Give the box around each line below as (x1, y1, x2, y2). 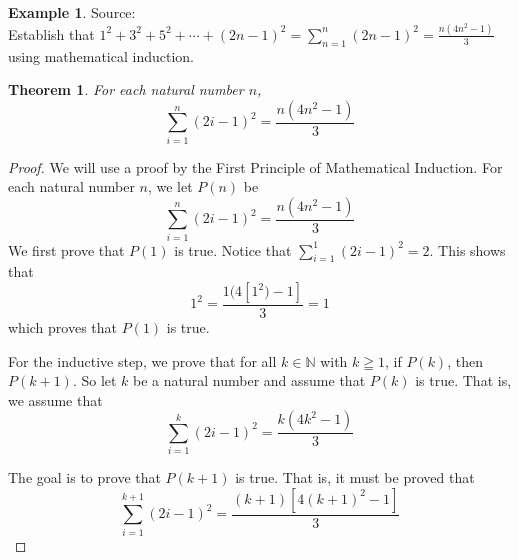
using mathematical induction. (8, 45, 194, 66)
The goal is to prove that (8, 467, 161, 488)
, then (447, 350, 483, 371)
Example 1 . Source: (8, 2, 136, 22)
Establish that (8, 23, 95, 44)
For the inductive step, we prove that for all (8, 350, 277, 371)
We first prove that (8, 239, 125, 260)
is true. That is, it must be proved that (235, 467, 475, 488)
